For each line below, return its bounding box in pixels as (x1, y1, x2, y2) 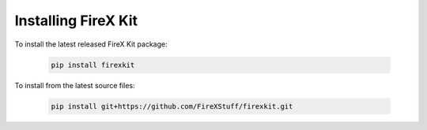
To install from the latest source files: (14, 80, 135, 90)
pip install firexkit (51, 60, 135, 69)
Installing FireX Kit (14, 12, 138, 29)
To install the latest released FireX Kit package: (14, 39, 168, 49)
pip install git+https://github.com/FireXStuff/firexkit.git (51, 102, 293, 110)
